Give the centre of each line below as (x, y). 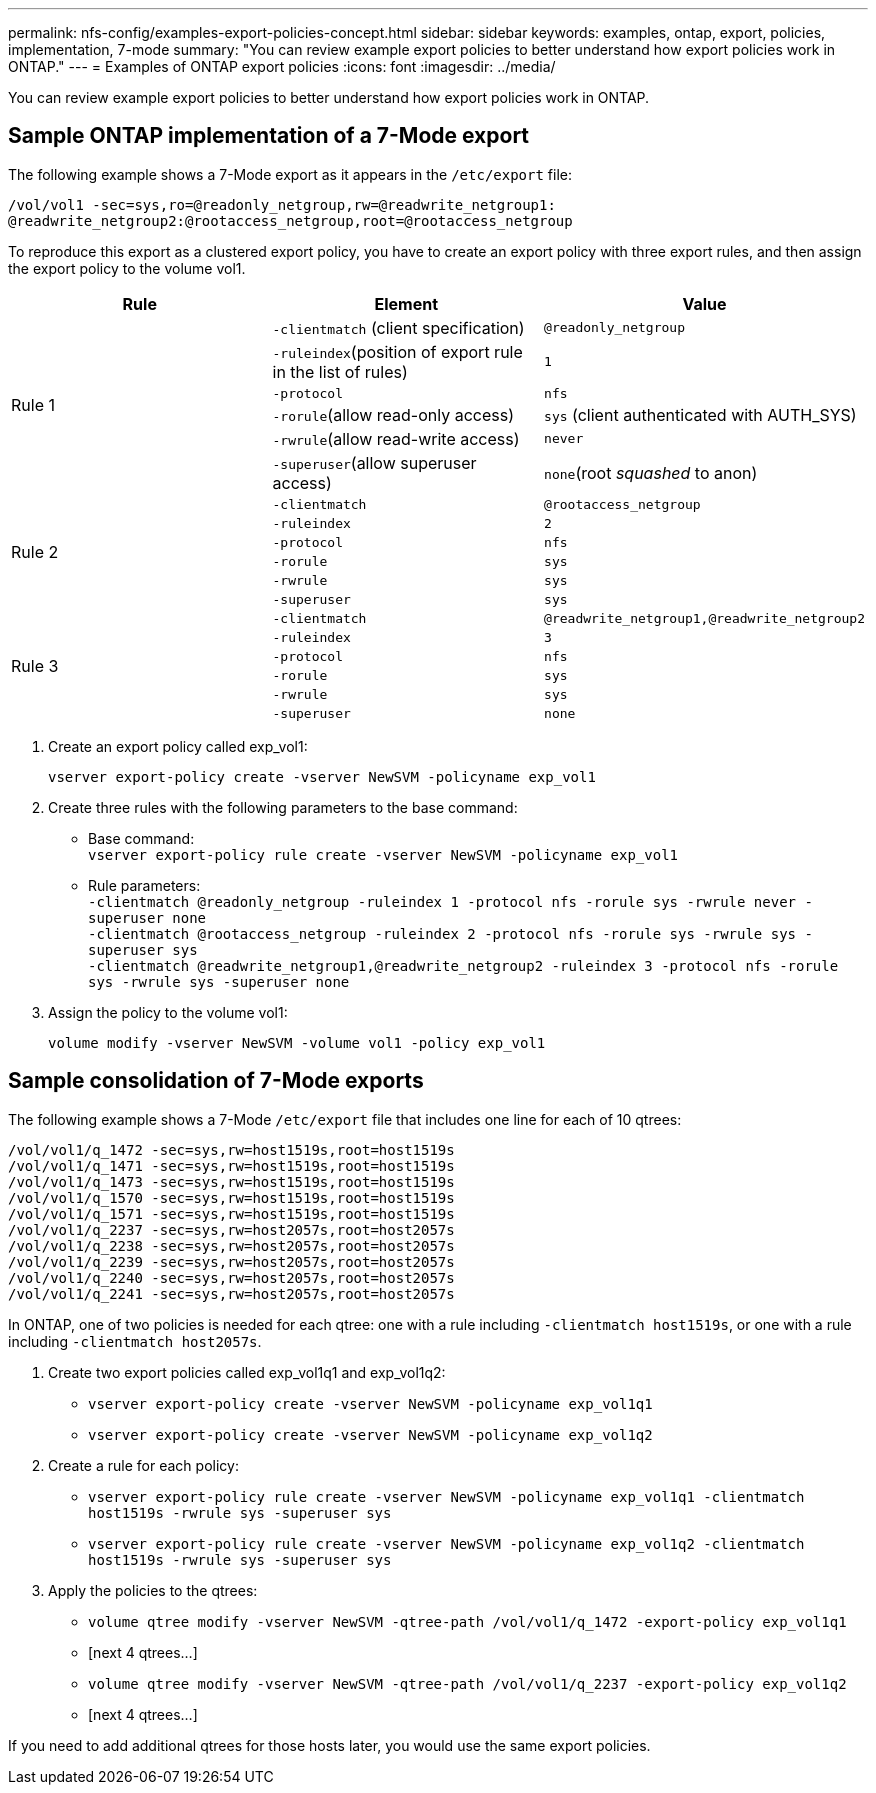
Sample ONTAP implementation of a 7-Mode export (269, 136)
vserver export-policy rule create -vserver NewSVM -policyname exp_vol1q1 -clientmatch (446, 1496)
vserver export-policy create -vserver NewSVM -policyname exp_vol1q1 (370, 1403)
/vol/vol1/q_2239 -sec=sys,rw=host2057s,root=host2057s (231, 1261)
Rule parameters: (144, 885)
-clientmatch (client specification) (398, 327)
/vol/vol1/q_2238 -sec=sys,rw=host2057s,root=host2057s (231, 1245)
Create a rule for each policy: (143, 1465)
